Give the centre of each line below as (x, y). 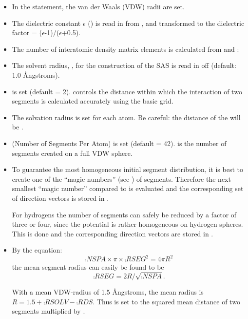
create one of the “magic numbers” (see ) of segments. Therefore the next (121, 179)
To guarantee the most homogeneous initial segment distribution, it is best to (127, 169)
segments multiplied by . (48, 311)
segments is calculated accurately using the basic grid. (93, 101)
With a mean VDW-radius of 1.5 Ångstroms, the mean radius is (108, 292)
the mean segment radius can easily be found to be (88, 267)
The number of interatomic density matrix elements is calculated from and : (125, 49)
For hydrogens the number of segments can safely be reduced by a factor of (124, 214)
